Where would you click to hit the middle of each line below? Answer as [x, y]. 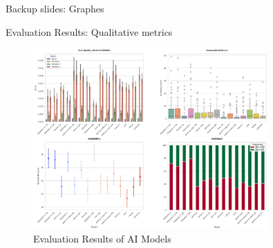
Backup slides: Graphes [55, 8]
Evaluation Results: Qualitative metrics [89, 31]
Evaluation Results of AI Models [102, 239]
